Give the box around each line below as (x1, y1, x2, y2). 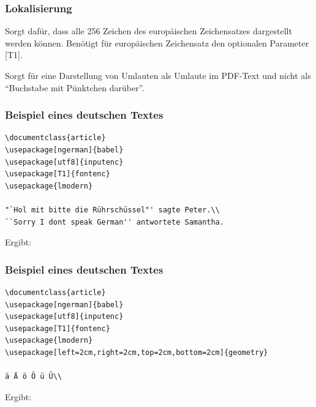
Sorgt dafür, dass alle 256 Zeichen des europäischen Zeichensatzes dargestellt (5, 24, 292, 37)
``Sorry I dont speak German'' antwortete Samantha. (5, 217, 224, 226)
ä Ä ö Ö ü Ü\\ (5, 372, 62, 381)
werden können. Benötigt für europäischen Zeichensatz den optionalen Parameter (5, 36, 309, 49)
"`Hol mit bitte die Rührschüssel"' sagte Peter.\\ (5, 205, 220, 214)
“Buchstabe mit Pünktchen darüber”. (5, 81, 145, 94)
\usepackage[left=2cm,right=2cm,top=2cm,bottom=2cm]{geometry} (5, 348, 268, 357)
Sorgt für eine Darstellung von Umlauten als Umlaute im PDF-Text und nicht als (5, 69, 311, 81)
